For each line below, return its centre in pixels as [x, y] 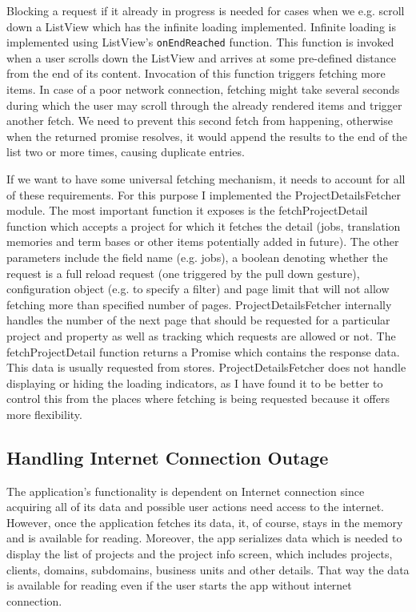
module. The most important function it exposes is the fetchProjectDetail [187, 210]
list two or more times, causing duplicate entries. [126, 152]
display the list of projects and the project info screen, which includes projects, [200, 554]
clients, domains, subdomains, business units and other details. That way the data [208, 569]
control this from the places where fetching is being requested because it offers [198, 399]
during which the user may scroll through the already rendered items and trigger [204, 105]
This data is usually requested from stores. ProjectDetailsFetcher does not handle [206, 367]
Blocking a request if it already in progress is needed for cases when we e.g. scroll [206, 10]
